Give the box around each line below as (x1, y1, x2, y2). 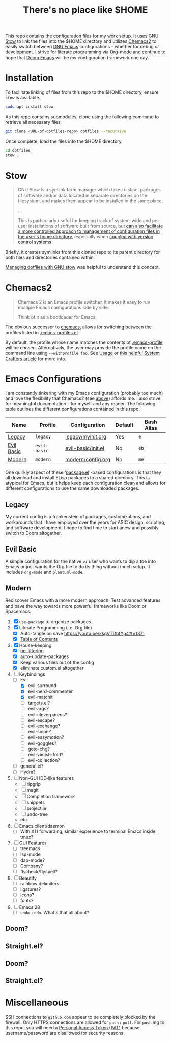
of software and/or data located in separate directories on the (17, 192, 148, 198)
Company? (20, 863, 43, 869)
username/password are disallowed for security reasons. (5, 1030, 125, 1036)
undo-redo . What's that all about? (20, 909, 89, 915)
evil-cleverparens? (27, 711, 67, 717)
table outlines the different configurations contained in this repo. (5, 406, 140, 413)
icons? (20, 892, 35, 898)
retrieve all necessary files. (5, 119, 62, 125)
